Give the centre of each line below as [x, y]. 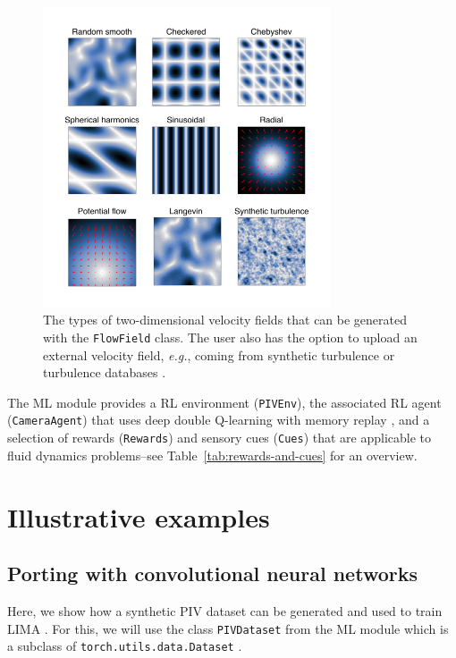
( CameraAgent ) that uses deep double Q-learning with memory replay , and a [219, 420]
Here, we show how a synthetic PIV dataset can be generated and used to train [225, 610]
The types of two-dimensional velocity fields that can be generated [225, 320]
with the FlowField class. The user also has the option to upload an [230, 337]
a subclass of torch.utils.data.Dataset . [125, 646]
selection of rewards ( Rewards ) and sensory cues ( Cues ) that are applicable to [220, 438]
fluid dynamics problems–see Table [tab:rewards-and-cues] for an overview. [212, 455]
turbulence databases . [105, 372]
